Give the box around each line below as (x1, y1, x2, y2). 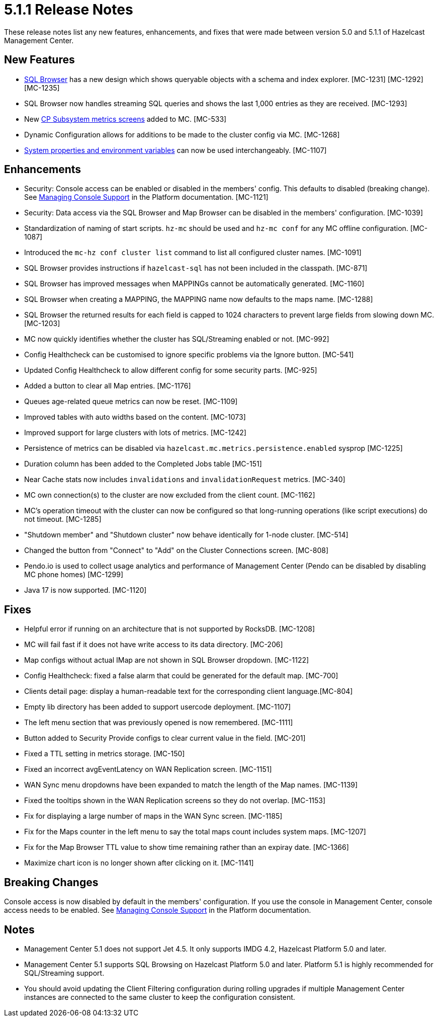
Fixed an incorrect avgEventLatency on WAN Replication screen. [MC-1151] (24, 765, 272, 774)
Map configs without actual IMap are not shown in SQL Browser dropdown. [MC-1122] (24, 656, 309, 665)
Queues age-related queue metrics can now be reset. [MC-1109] (24, 397, 238, 406)
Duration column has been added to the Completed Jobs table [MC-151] (24, 459, 262, 468)
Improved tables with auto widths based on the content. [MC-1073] (24, 413, 246, 422)
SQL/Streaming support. (24, 968, 105, 977)
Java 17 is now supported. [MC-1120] (24, 586, 147, 595)
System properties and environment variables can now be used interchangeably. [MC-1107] (24, 145, 327, 154)
